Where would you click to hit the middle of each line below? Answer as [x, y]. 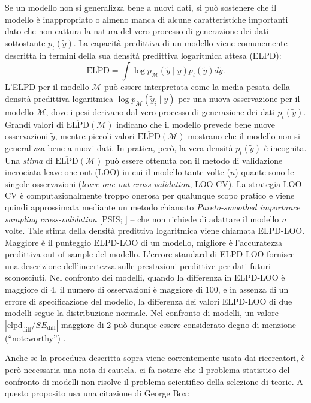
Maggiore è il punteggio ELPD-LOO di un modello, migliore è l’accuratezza [144, 242]
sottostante [25, 42]
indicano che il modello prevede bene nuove [196, 124]
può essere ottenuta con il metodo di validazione [194, 160]
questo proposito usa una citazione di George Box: [97, 393]
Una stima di [29, 160]
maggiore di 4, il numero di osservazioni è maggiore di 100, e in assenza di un [147, 289]
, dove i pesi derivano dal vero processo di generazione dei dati [160, 111]
